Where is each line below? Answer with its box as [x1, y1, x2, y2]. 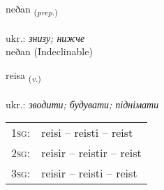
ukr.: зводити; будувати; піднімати [6, 96, 159, 111]
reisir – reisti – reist [41, 165, 137, 182]
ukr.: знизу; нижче [6, 30, 85, 45]
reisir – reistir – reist [41, 145, 142, 161]
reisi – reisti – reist [41, 124, 133, 141]
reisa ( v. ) [6, 67, 41, 84]
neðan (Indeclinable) [6, 44, 93, 59]
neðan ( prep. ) [6, 1, 58, 17]
